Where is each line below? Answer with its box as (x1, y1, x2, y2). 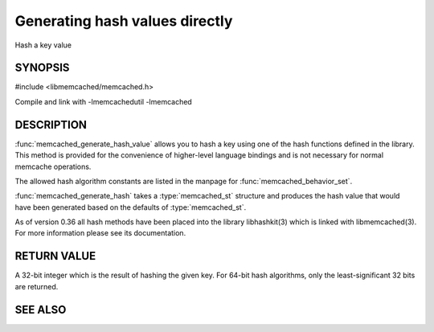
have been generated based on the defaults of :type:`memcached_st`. (14, 202, 247, 212)
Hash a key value (14, 40, 72, 50)
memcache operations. (14, 162, 92, 171)
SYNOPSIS (14, 61, 70, 75)
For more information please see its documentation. (14, 228, 186, 238)
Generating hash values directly (14, 12, 233, 30)
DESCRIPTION (14, 117, 88, 132)
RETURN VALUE (14, 249, 96, 263)
